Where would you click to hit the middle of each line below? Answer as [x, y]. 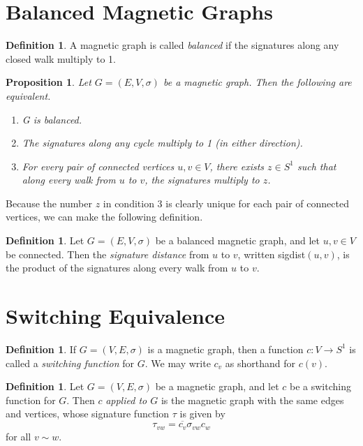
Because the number [49, 203]
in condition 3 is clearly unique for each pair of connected [226, 203]
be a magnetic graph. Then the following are [257, 82]
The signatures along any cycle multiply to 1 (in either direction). [162, 143]
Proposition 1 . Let [49, 82]
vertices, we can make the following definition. [104, 217]
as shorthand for [260, 363]
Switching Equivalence [116, 316]
